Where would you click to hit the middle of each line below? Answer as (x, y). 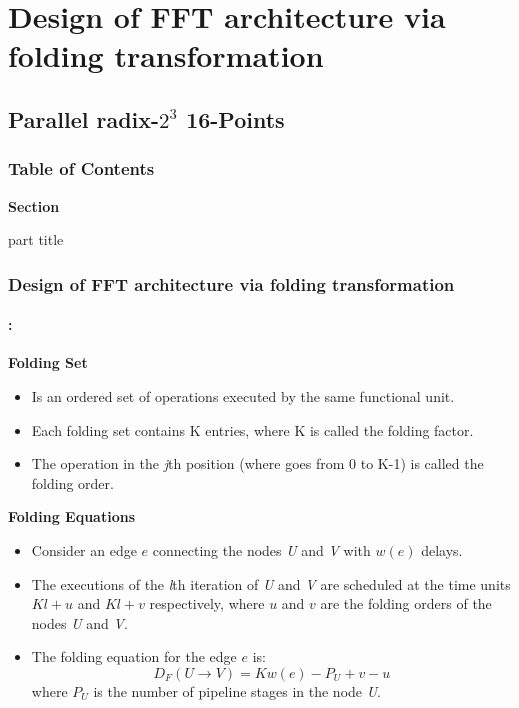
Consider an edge (84, 549)
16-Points (235, 118)
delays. (442, 549)
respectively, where (207, 603)
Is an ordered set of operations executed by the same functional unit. (243, 395)
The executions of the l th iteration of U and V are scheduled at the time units (271, 583)
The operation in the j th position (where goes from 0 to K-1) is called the (257, 463)
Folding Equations (72, 516)
